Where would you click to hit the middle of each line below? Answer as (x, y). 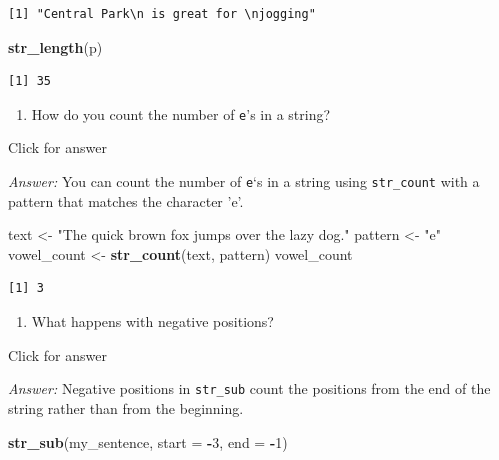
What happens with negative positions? (152, 321)
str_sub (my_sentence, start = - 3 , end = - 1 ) (148, 441)
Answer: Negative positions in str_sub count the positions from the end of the (249, 388)
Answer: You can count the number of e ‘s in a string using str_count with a (244, 181)
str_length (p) (55, 46)
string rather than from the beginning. (126, 407)
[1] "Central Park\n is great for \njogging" (162, 14)
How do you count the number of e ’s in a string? (181, 113)
